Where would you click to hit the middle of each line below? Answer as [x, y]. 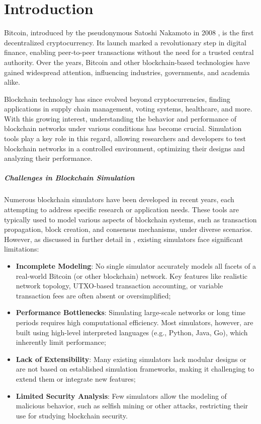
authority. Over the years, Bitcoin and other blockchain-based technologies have [127, 62]
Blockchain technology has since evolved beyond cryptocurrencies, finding [117, 99]
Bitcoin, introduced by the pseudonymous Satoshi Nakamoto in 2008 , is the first [129, 33]
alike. [12, 82]
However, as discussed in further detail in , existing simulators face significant [124, 239]
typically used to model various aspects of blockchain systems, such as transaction [130, 219]
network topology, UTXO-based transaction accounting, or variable [119, 286]
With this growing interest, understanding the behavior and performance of [120, 118]
